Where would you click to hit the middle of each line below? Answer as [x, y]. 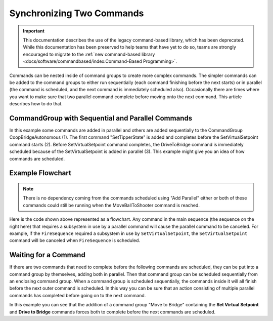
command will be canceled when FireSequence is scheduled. [75, 240]
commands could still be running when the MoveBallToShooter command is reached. [111, 205]
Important [34, 31]
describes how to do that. [36, 104]
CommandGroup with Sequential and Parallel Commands [101, 118]
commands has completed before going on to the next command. [78, 295]
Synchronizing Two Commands [77, 13]
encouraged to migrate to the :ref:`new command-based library [89, 54]
